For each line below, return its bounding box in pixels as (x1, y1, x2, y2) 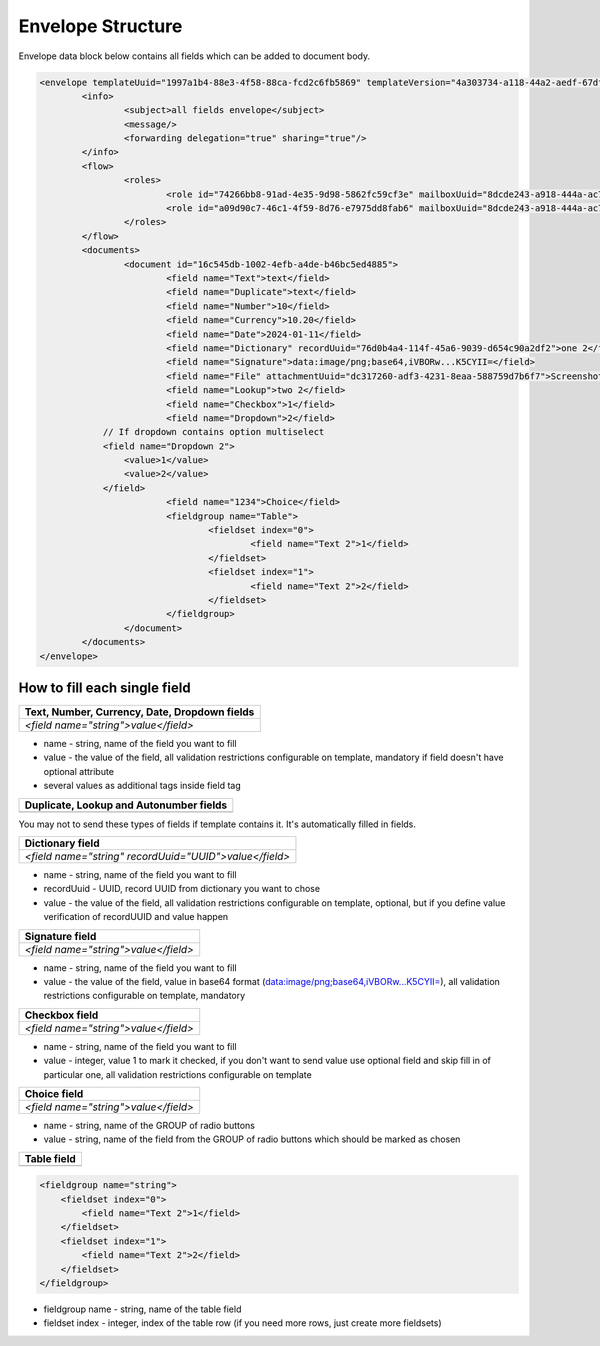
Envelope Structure (18, 15, 183, 37)
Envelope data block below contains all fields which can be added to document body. (18, 50, 371, 62)
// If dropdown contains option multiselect (102, 426, 325, 438)
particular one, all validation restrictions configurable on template (43, 1068, 312, 1080)
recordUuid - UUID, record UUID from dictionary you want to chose (43, 883, 320, 895)
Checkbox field (24, 1008, 99, 1022)
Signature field (24, 929, 97, 943)
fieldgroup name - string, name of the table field (43, 1303, 242, 1315)
